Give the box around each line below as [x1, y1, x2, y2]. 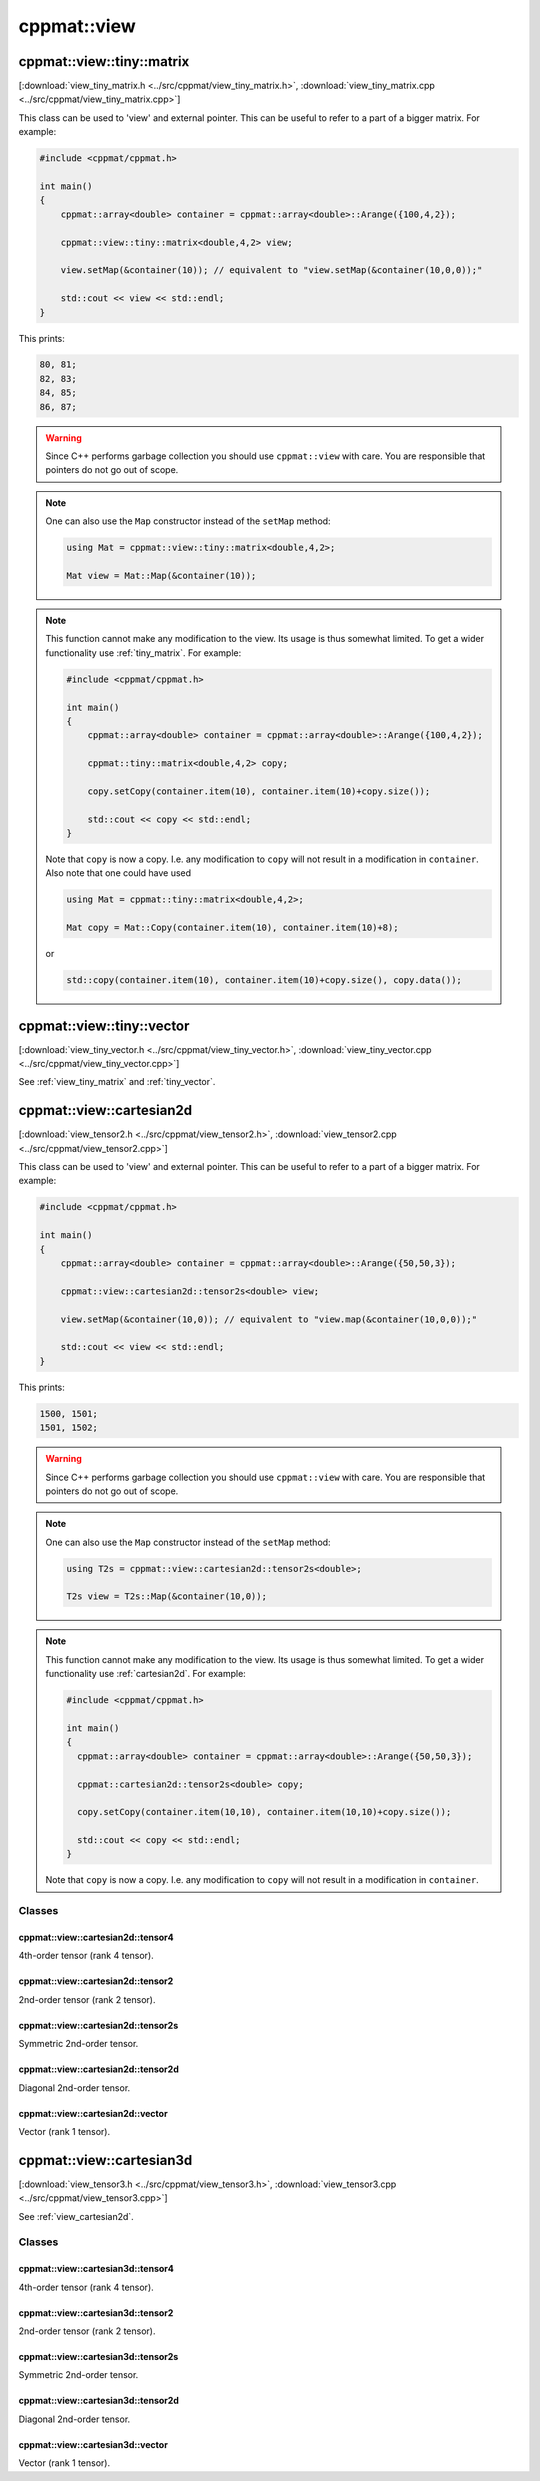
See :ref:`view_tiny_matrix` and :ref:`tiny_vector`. [18, 1076, 216, 1088]
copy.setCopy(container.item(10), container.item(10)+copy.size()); [87, 785, 431, 797]
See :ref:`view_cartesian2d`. [18, 2210, 134, 2222]
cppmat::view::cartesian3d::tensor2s [18, 2351, 179, 2363]
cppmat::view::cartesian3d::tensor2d [18, 2395, 180, 2407]
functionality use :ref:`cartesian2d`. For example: [45, 1668, 247, 1680]
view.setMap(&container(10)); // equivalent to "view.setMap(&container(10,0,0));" [60, 265, 483, 276]
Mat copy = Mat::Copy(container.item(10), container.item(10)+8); [66, 922, 399, 934]
